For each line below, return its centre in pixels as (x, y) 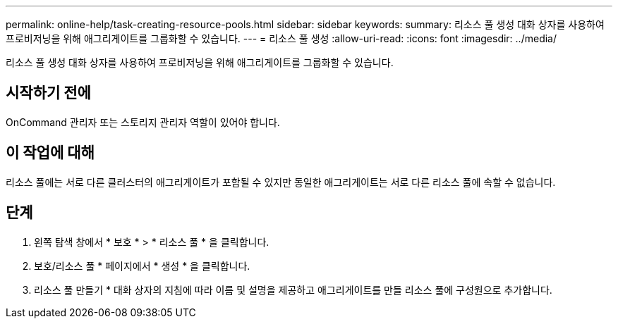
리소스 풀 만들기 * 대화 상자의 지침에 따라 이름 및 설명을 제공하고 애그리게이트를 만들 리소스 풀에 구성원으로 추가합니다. (293, 289)
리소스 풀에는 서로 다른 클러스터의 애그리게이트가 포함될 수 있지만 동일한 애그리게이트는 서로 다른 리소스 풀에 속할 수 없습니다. (281, 182)
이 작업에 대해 (50, 153)
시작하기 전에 (48, 93)
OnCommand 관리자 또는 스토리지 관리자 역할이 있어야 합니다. (143, 122)
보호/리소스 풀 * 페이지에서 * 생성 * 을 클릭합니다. (142, 266)
